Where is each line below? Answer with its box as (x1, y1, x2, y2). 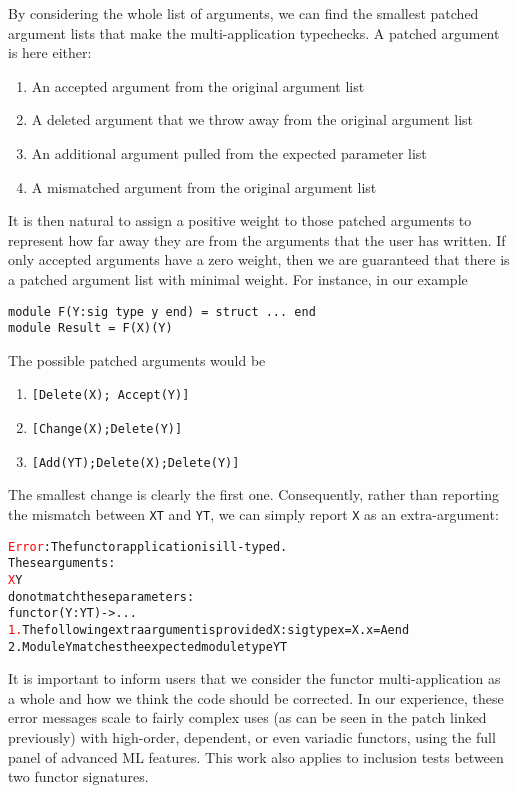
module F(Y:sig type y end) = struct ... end (8, 304, 316, 319)
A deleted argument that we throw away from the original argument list (31, 109, 474, 130)
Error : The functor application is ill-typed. (8, 539, 288, 554)
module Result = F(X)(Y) (8, 321, 173, 336)
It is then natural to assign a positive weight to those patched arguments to (8, 210, 472, 231)
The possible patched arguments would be (8, 349, 266, 370)
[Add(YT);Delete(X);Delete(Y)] (31, 455, 240, 470)
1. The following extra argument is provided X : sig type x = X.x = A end (8, 622, 410, 637)
